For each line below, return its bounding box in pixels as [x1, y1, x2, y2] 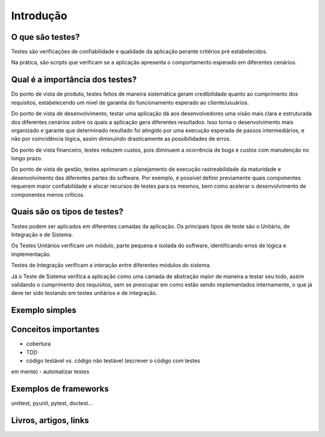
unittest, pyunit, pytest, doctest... [11, 400, 93, 407]
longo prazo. [11, 155, 43, 162]
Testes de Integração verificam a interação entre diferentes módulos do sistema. [11, 262, 211, 269]
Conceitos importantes [11, 324, 99, 335]
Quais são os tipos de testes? [11, 206, 123, 217]
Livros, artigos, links [11, 415, 90, 426]
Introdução [11, 9, 67, 22]
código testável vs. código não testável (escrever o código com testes [26, 357, 200, 364]
